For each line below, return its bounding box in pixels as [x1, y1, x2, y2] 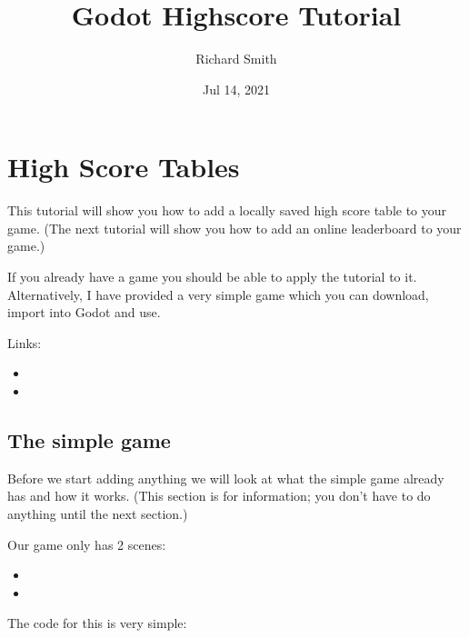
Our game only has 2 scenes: [7, 534, 166, 553]
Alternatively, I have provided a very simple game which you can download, [7, 284, 429, 304]
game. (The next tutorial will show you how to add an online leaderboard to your [7, 218, 462, 237]
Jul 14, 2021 [202, 79, 271, 98]
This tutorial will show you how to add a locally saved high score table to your [7, 201, 447, 220]
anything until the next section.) [7, 503, 188, 523]
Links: [7, 333, 42, 352]
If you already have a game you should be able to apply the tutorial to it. [7, 267, 417, 286]
